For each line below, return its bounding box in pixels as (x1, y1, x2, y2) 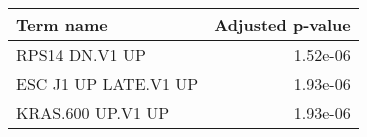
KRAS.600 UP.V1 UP (16, 101, 170, 124)
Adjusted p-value (214, 13, 351, 36)
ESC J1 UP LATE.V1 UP (16, 72, 199, 95)
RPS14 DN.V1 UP (16, 43, 146, 66)
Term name (16, 13, 108, 36)
